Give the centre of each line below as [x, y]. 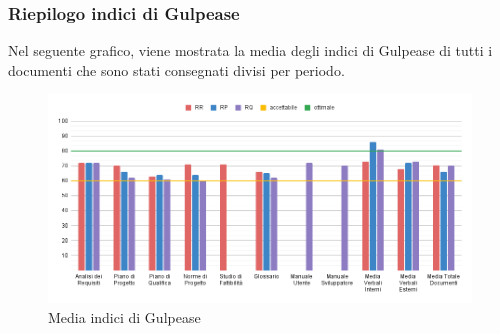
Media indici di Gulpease [124, 316]
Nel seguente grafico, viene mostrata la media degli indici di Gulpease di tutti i [250, 50]
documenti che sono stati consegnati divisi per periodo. [176, 69]
